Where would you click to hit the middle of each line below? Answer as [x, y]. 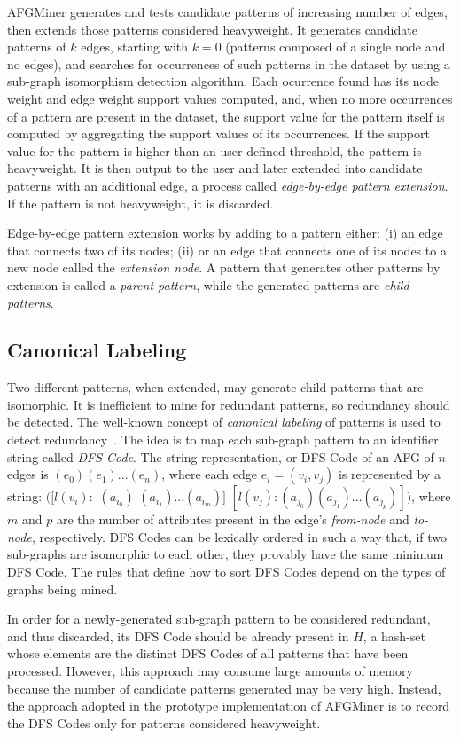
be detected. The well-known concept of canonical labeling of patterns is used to [224, 422]
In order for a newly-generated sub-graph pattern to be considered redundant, [219, 619]
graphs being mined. [62, 589]
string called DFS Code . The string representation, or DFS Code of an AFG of [221, 456]
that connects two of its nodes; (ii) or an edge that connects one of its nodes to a [227, 250]
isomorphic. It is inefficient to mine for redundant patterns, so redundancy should [229, 404]
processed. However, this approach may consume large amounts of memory [210, 671]
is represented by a [389, 474]
